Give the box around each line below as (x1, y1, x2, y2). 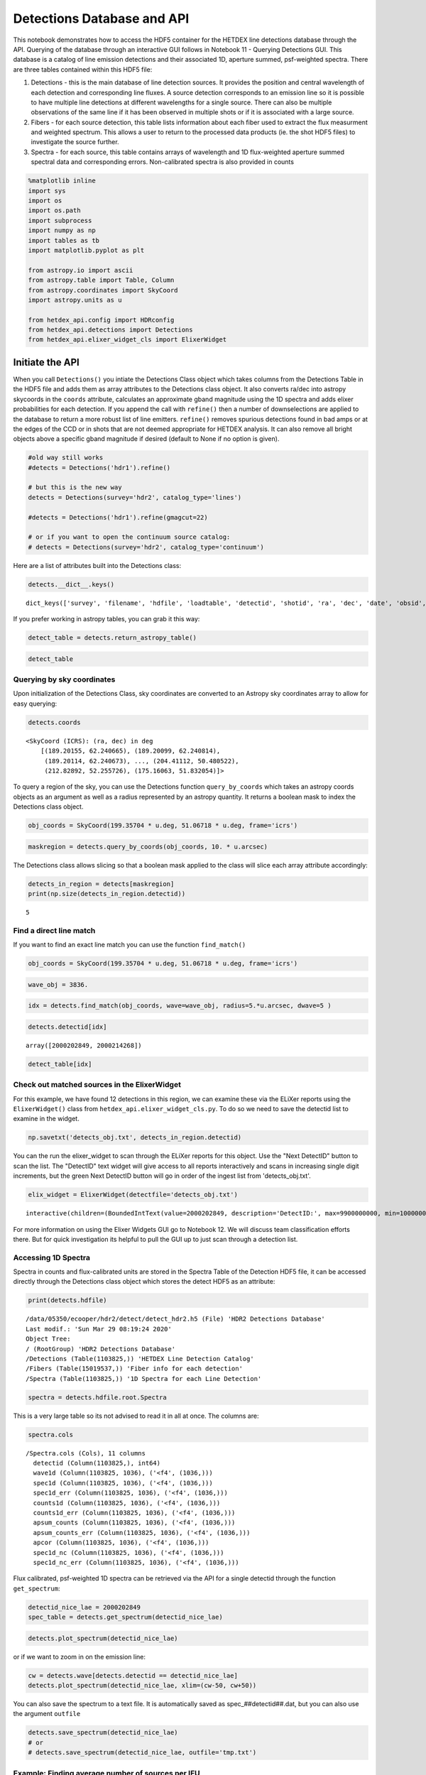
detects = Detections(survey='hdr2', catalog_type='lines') (28, 493, 242, 501)
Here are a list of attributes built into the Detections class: (13, 561, 181, 569)
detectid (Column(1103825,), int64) (33, 1459, 161, 1468)
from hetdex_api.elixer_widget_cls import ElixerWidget (28, 336, 227, 344)
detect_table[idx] (28, 1060, 92, 1068)
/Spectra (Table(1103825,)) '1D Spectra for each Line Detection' (26, 1375, 262, 1382)
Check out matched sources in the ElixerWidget (13, 1080, 181, 1090)
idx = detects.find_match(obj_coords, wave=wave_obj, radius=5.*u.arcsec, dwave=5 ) (28, 1002, 332, 1010)
